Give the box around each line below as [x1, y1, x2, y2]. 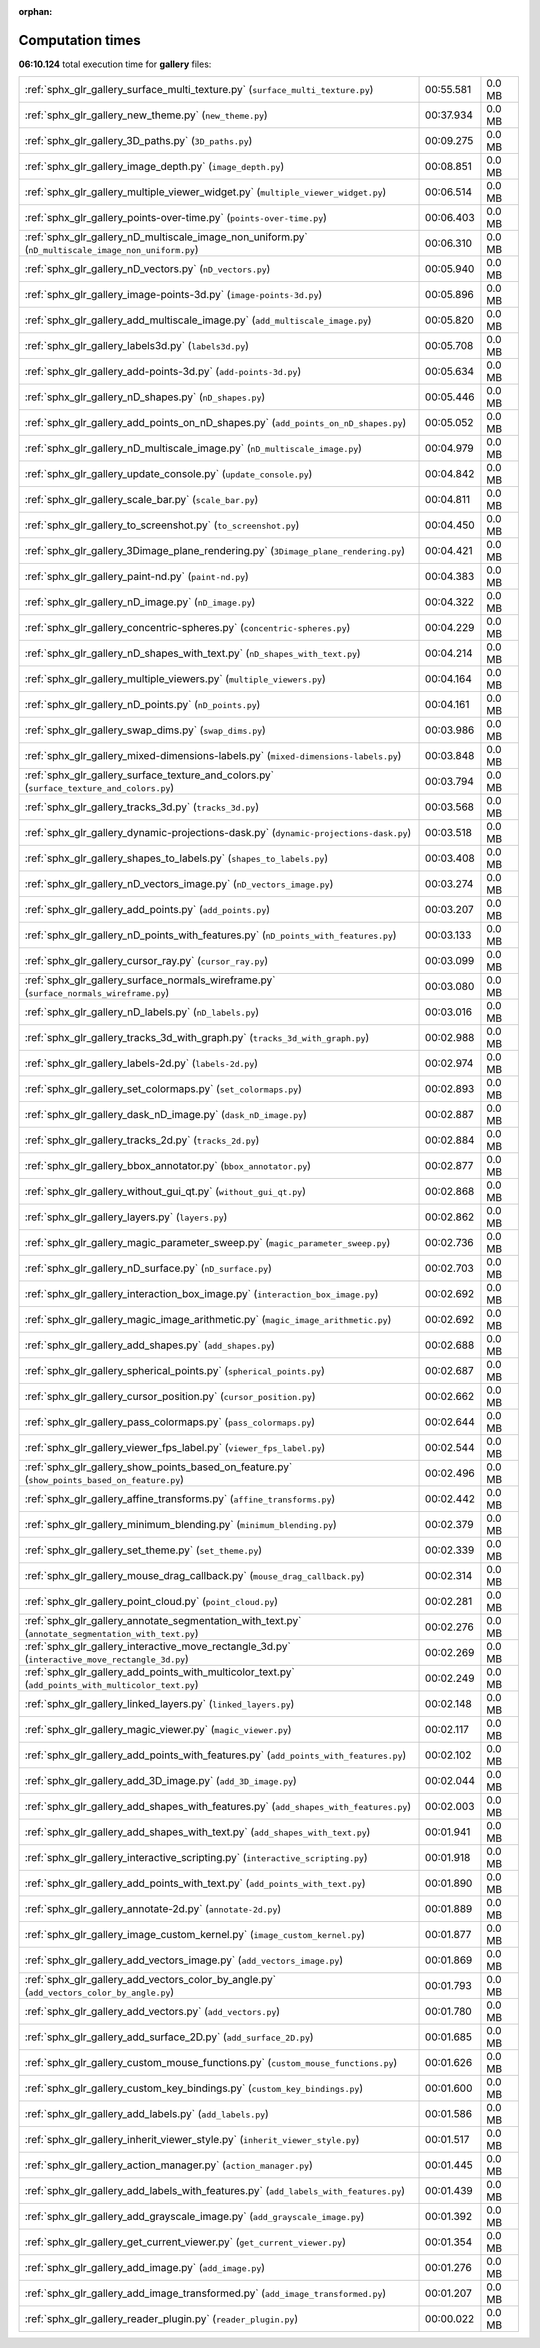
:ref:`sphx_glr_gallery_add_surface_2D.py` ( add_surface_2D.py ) [24, 2030, 314, 2044]
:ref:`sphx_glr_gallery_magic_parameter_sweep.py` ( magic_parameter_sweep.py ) [24, 1236, 391, 1250]
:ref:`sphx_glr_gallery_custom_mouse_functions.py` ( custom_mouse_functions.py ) [24, 2056, 398, 2070]
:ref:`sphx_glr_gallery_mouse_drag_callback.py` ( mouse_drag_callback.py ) [24, 1569, 365, 1583]
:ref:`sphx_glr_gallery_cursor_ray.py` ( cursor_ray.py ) [24, 954, 269, 968]
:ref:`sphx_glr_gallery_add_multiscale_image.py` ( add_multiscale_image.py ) [24, 313, 372, 327]
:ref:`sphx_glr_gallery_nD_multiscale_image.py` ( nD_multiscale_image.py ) [24, 441, 362, 455]
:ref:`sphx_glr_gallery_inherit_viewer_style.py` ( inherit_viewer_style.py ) [24, 2133, 360, 2147]
